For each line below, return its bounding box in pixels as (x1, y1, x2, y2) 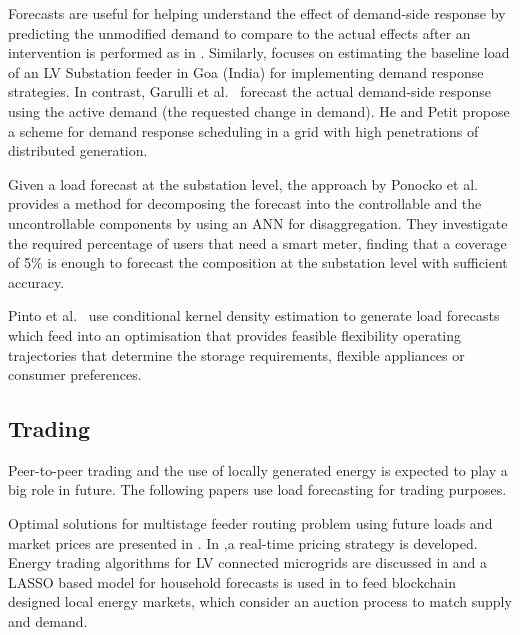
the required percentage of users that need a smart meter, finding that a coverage (8, 232, 507, 253)
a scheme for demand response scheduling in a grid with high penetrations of (8, 120, 479, 141)
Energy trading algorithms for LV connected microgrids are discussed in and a (8, 552, 488, 573)
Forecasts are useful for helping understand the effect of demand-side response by (8, 3, 506, 23)
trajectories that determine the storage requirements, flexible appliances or (8, 344, 465, 365)
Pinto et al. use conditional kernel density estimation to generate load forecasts (8, 305, 500, 326)
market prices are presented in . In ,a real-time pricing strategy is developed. (8, 532, 478, 553)
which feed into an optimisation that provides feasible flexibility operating (8, 324, 462, 345)
